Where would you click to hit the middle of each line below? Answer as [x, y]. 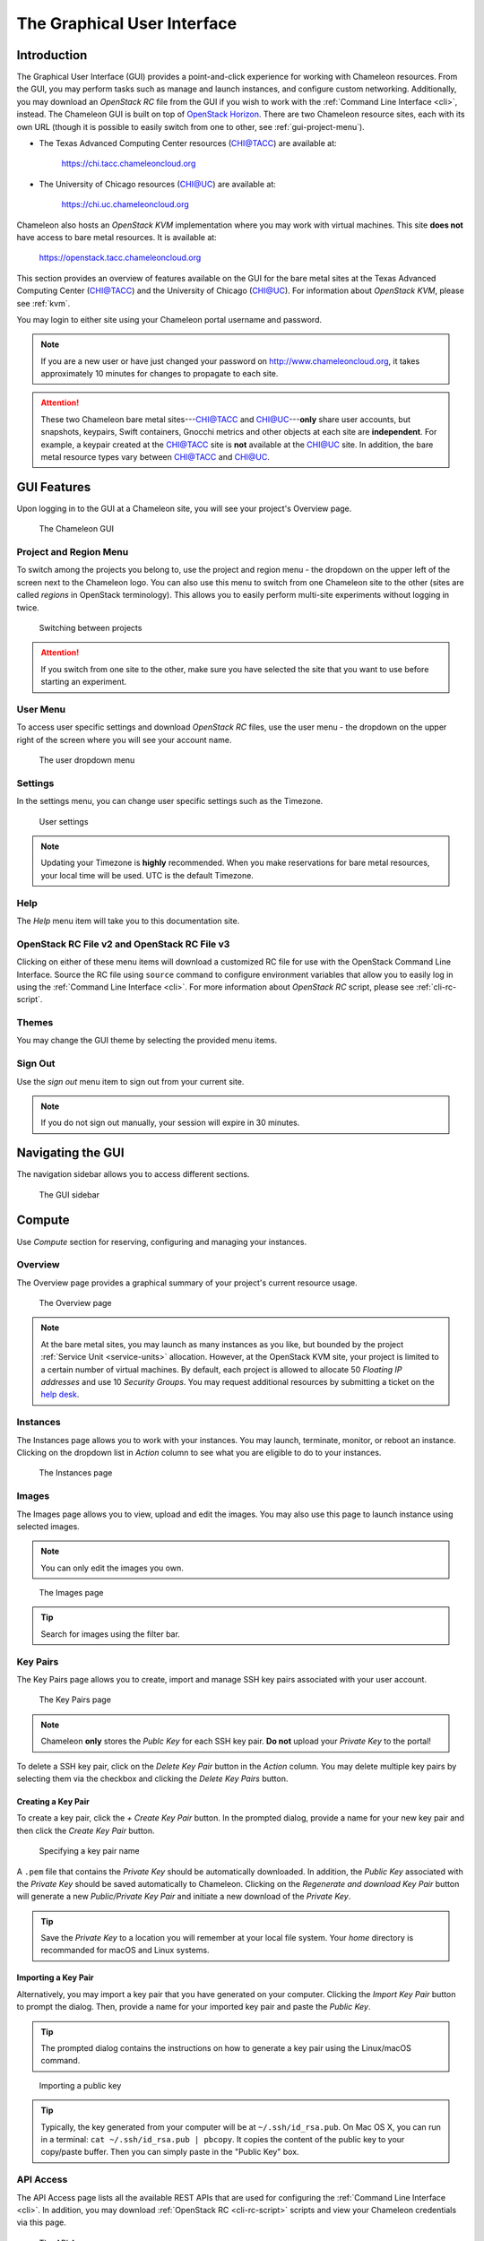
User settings [64, 821]
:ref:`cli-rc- [436, 987]
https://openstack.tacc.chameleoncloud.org [120, 258]
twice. [28, 607]
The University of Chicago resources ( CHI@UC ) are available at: [158, 184]
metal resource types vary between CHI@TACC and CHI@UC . [156, 457]
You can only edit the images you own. [112, 1568]
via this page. [41, 2222]
